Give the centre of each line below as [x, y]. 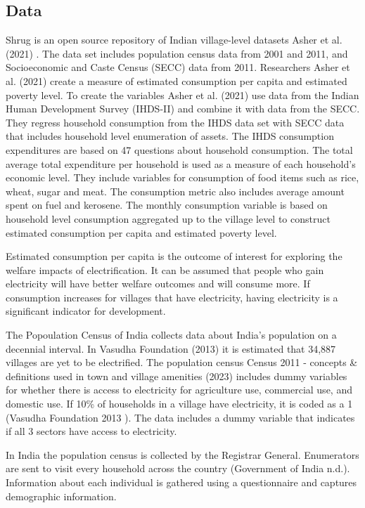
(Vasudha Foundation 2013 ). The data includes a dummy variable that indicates [180, 417]
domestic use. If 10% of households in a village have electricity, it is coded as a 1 [179, 404]
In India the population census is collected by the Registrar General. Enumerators [182, 454]
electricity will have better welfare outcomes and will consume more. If [158, 284]
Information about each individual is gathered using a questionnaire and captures [181, 482]
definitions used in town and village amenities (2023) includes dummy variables [177, 376]
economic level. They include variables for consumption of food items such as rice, [182, 177]
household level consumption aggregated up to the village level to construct [168, 218]
